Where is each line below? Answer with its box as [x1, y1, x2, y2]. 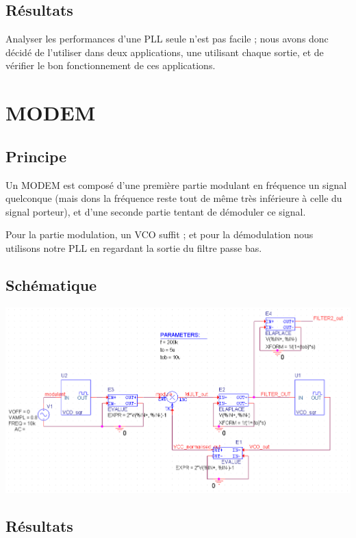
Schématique [5, 274, 97, 295]
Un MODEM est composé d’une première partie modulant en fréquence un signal [5, 177, 347, 192]
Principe [5, 145, 67, 166]
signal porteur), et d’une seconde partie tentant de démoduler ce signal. [5, 204, 306, 218]
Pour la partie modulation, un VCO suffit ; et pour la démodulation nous [5, 227, 314, 242]
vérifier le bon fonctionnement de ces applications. [5, 58, 216, 73]
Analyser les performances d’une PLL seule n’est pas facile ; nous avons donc [5, 31, 329, 46]
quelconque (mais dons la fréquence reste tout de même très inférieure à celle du [5, 191, 342, 205]
